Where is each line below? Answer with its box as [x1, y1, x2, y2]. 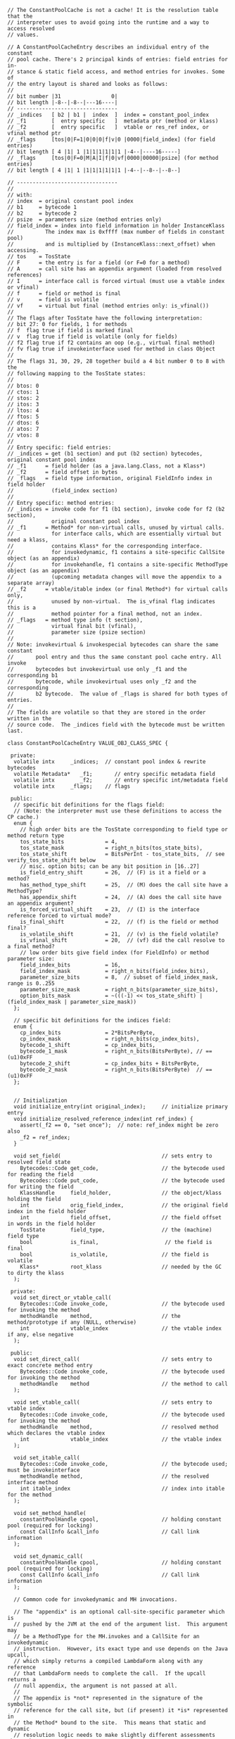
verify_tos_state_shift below [7, 857, 96, 864]
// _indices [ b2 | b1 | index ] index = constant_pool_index [7, 111, 210, 118]
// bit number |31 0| [7, 93, 118, 100]
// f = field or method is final [7, 290, 121, 297]
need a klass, [7, 536, 49, 544]
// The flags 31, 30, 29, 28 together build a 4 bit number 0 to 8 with [7, 358, 225, 365]
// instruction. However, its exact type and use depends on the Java [13, 1645, 229, 1652]
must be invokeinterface [7, 1467, 80, 1474]
